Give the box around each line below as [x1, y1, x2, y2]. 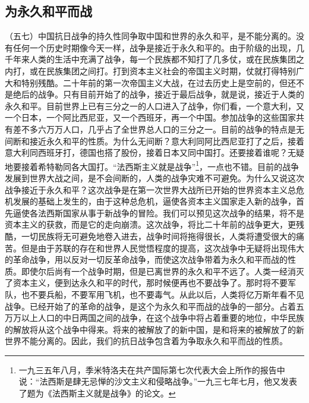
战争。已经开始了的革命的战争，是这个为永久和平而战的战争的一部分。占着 [5, 300, 296, 312]
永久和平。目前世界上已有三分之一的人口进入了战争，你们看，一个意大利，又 [5, 99, 304, 112]
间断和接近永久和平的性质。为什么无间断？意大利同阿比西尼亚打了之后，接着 [5, 134, 304, 147]
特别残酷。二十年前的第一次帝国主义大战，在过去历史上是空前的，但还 [21, 76, 296, 89]
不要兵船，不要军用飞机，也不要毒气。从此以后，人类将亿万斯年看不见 [29, 288, 304, 300]
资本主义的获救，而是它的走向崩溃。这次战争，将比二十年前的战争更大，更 [5, 218, 296, 231]
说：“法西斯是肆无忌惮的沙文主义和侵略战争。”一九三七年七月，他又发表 [18, 375, 298, 388]
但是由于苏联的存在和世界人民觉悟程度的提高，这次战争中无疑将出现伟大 [21, 241, 304, 254]
